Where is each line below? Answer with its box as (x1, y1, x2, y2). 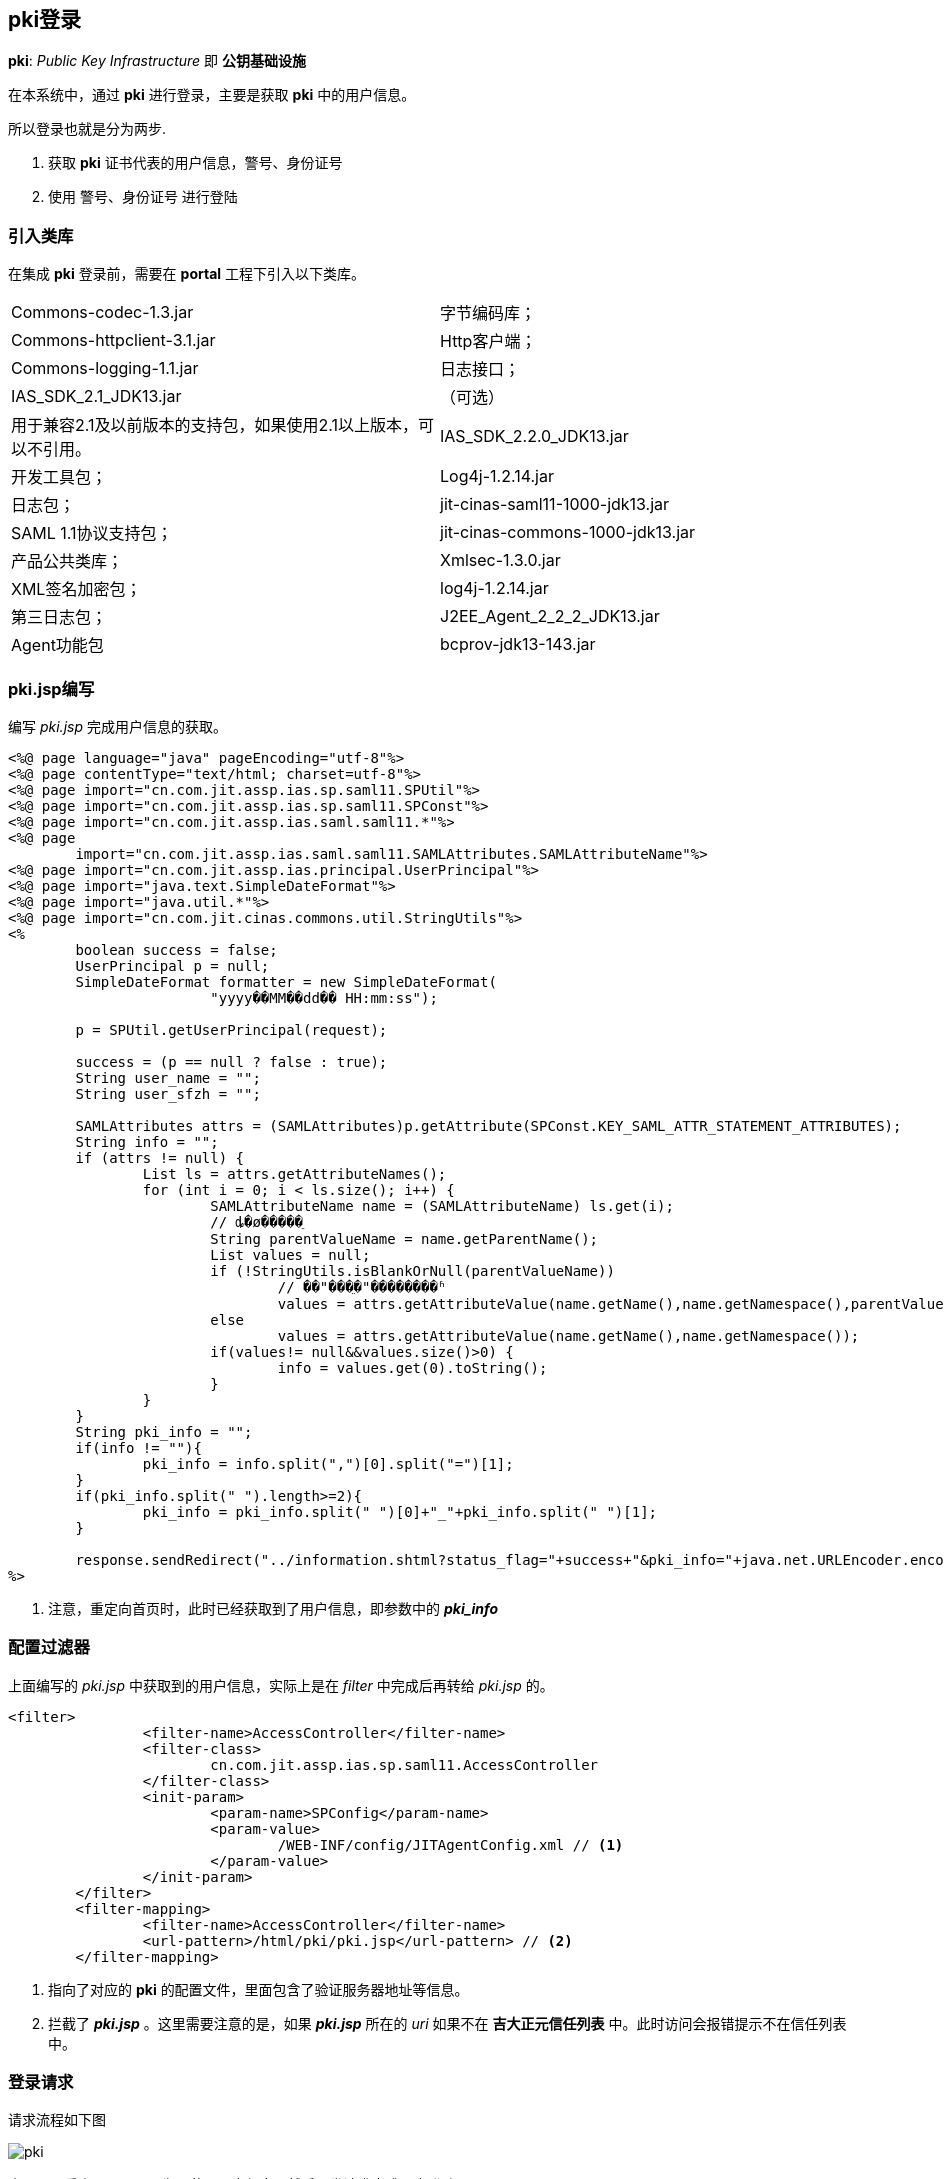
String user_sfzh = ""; (75, 1085, 261, 1102)
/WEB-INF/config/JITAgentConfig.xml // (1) (277, 1836, 624, 1853)
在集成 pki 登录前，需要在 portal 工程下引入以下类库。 (8, 265, 366, 283)
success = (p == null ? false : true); (75, 1053, 388, 1070)
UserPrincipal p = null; (75, 957, 270, 974)
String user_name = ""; (75, 1069, 261, 1086)
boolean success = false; (75, 941, 278, 958)
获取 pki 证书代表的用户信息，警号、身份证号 (48, 154, 343, 172)
